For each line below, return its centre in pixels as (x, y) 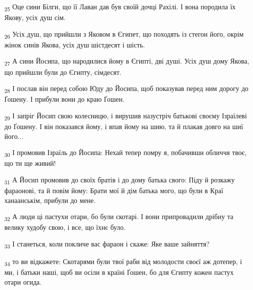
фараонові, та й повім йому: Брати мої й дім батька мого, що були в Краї (114, 190)
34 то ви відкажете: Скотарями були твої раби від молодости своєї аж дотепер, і (123, 262)
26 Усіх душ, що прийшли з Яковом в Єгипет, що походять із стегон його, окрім (124, 34)
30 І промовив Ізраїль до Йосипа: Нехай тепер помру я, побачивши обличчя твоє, (126, 153)
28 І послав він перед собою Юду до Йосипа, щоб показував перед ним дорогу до (126, 89)
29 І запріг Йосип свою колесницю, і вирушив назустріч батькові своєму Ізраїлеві (126, 116)
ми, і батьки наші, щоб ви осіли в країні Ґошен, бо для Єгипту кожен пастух (119, 272)
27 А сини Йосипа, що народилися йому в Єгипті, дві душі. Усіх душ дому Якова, (127, 62)
